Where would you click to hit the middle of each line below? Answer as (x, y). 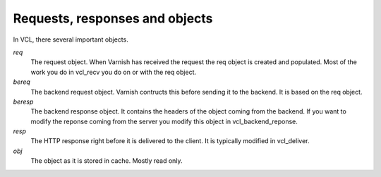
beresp (23, 102)
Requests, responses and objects (113, 18)
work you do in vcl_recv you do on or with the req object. (114, 72)
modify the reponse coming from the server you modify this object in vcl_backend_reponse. (164, 121)
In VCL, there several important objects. (71, 39)
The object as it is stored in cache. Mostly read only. (107, 161)
